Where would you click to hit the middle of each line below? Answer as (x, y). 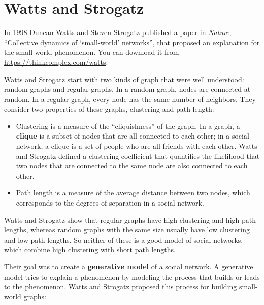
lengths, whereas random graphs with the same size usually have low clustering (127, 230)
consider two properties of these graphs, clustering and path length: (109, 109)
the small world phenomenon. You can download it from (92, 52)
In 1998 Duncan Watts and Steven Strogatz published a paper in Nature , (118, 32)
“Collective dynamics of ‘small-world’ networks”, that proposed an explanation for (132, 42)
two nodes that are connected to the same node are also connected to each (132, 166)
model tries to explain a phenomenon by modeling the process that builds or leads (132, 276)
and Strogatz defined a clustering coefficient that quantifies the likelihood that (138, 156)
